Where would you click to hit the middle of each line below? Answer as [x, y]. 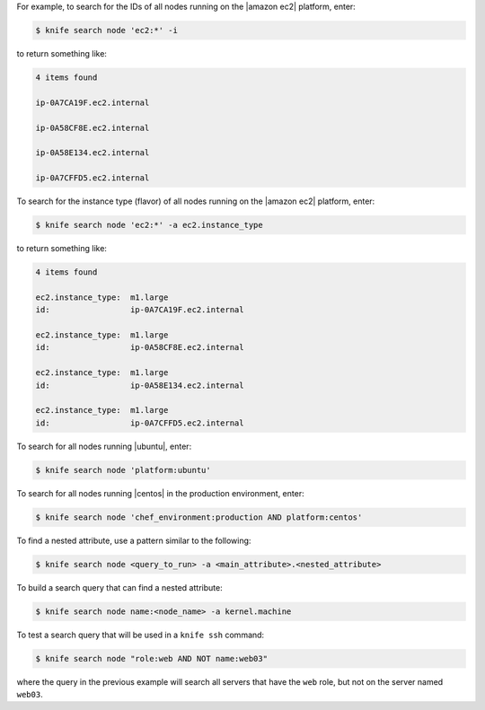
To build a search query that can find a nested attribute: [120, 587]
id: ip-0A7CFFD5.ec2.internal [140, 423]
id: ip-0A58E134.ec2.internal [140, 385]
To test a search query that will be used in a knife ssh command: [141, 635]
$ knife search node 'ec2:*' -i [107, 30]
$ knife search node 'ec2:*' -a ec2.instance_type [150, 225]
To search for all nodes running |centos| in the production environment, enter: [160, 493]
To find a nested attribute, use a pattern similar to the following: [134, 540]
